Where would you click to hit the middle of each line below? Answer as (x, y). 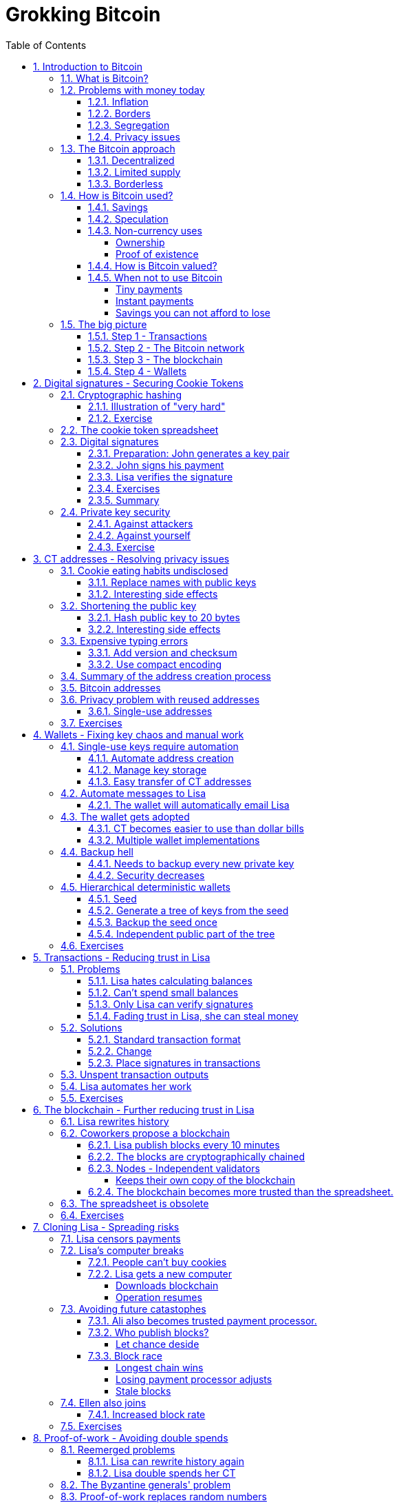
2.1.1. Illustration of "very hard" (157, 406)
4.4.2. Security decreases (147, 875)
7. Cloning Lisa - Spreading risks (106, 1227)
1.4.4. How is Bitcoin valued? (153, 265)
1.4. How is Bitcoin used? (117, 195)
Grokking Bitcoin (83, 14)
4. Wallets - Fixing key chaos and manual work (139, 734)
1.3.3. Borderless (126, 183)
